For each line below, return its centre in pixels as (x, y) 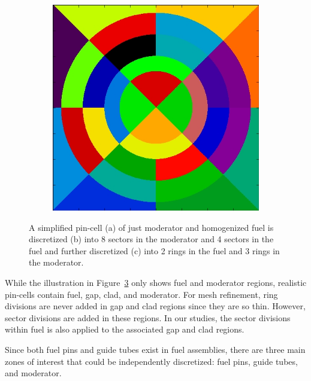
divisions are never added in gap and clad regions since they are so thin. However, (155, 306)
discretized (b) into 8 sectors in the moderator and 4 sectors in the (151, 239)
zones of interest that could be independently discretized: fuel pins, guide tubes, (151, 361)
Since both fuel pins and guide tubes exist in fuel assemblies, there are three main (155, 349)
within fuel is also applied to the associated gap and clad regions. (125, 329)
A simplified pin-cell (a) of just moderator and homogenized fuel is (151, 227)
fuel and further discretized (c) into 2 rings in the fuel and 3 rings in (154, 250)
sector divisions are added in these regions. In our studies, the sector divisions (148, 317)
